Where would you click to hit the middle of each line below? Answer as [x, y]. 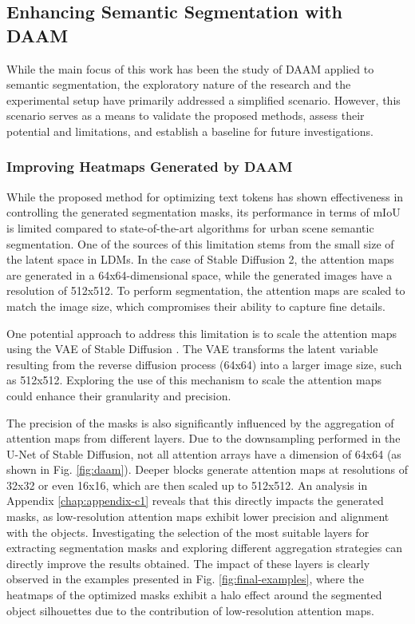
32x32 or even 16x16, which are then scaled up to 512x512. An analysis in [187, 485]
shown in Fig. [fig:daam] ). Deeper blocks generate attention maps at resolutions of [207, 469]
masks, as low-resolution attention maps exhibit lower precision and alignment [198, 517]
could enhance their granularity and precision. [119, 395]
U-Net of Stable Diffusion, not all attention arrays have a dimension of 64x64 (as [204, 453]
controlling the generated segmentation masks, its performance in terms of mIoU [204, 212]
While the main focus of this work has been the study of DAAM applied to [190, 68]
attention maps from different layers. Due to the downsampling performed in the [204, 438]
